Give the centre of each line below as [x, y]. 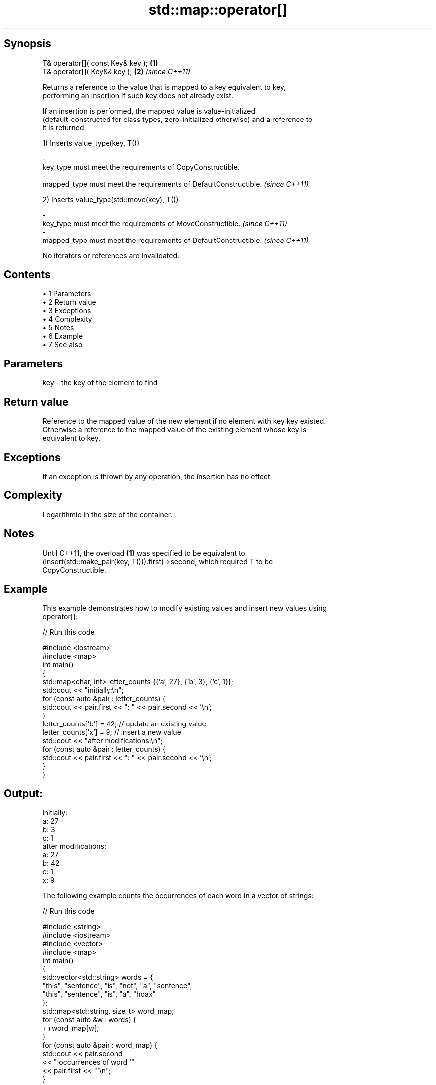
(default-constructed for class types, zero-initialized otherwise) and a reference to [177, 119]
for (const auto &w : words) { [89, 1020]
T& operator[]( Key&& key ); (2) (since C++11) [116, 71]
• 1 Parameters [67, 294]
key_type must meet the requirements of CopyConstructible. [141, 167]
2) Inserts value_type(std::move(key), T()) [110, 199]
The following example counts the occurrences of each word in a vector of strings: [178, 896]
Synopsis [28, 44]
